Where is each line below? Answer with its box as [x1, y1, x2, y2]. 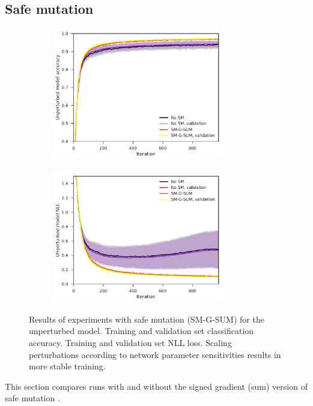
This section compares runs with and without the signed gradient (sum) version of [5, 380, 308, 392]
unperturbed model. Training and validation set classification [29, 324, 254, 337]
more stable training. [29, 360, 106, 372]
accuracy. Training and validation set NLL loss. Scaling [29, 336, 232, 348]
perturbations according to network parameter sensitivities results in [29, 348, 281, 360]
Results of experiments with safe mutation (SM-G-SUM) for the [29, 312, 264, 325]
